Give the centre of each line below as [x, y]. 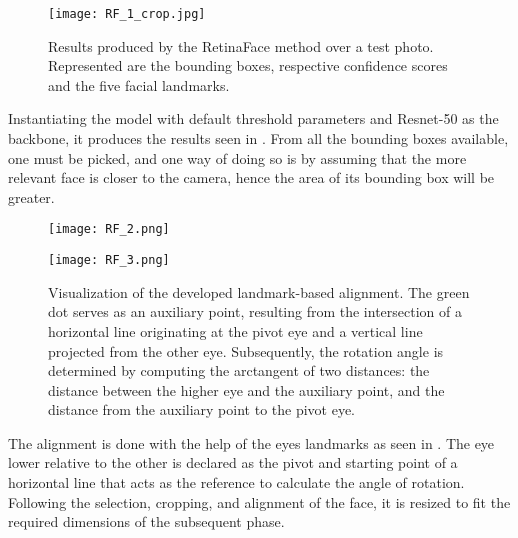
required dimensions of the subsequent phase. [146, 521]
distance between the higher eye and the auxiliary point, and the [246, 389]
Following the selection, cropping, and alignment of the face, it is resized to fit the [259, 501]
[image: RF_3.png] [109, 260]
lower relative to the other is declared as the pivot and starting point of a [233, 462]
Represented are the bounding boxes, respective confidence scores [248, 65]
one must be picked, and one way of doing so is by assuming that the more [237, 157]
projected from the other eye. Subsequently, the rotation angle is [246, 350]
